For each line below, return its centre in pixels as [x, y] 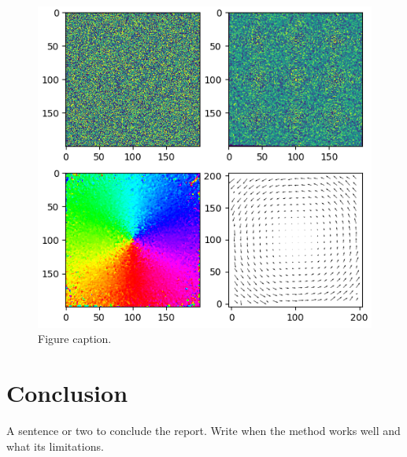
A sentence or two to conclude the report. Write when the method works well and [203, 431]
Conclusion [67, 393]
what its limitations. [55, 446]
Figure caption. [75, 339]
